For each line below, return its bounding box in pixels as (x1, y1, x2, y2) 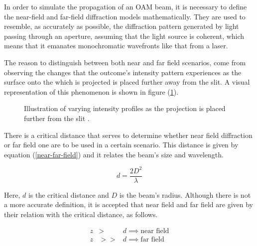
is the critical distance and (28, 189, 109, 200)
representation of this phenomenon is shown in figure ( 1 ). (4, 86, 179, 97)
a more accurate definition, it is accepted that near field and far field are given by (4, 199, 253, 210)
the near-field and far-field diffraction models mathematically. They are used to (4, 11, 246, 21)
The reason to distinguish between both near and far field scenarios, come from (4, 57, 246, 67)
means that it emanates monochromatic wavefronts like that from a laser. (4, 40, 228, 51)
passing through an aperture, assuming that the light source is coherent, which (4, 30, 245, 41)
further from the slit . (24, 113, 90, 123)
